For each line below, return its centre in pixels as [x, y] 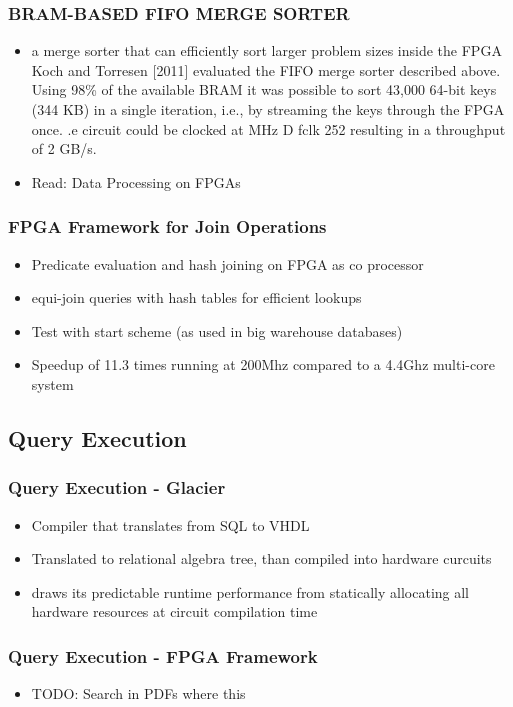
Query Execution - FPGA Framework [163, 655]
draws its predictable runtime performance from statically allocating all [250, 591]
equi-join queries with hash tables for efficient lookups [196, 297]
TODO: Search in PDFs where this [138, 693]
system [52, 383]
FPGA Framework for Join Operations [167, 226]
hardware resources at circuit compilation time [174, 611]
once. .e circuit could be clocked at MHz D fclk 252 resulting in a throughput [268, 128]
